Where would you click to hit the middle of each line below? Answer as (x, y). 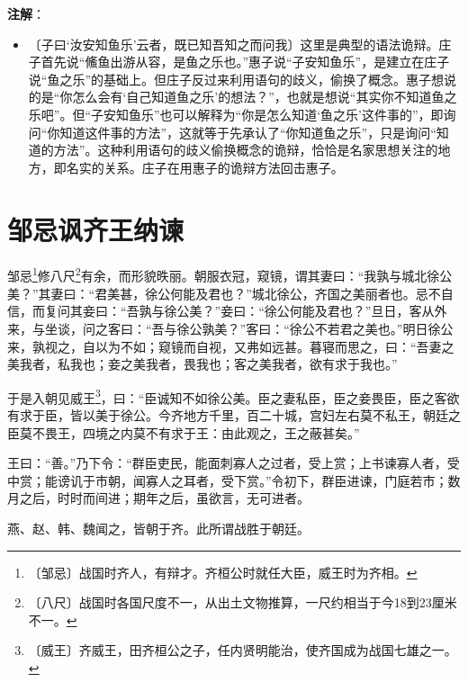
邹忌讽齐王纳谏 (96, 229)
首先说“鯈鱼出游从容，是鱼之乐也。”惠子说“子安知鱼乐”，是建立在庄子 (245, 62)
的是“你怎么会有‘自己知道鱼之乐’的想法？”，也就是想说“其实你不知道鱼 (236, 97)
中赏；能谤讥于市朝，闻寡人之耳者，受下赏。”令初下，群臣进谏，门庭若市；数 (234, 480)
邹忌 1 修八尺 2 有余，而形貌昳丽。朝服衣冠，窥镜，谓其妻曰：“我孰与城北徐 (224, 274)
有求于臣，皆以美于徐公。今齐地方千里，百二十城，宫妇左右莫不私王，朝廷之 (234, 414)
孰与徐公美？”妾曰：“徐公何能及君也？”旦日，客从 (287, 311)
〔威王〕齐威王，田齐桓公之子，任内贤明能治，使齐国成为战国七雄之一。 (243, 650)
